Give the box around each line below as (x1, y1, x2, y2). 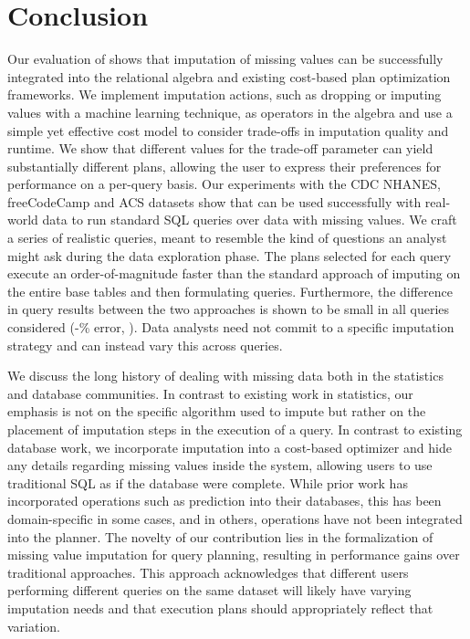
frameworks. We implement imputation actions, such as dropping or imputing (7, 85, 442, 104)
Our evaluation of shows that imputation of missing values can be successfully (7, 49, 444, 68)
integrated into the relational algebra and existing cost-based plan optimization (7, 67, 451, 86)
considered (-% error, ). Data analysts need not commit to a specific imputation (7, 318, 454, 337)
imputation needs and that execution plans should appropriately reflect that (7, 598, 433, 617)
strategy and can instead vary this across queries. (7, 335, 283, 354)
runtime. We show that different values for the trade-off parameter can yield (7, 139, 433, 158)
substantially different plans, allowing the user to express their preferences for (7, 156, 442, 175)
